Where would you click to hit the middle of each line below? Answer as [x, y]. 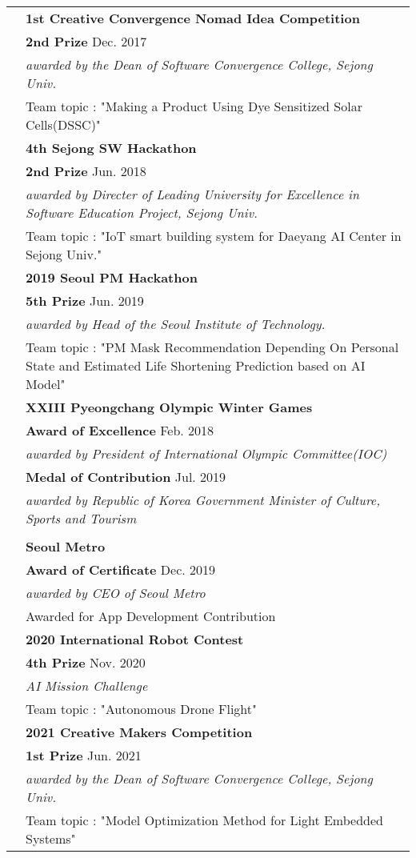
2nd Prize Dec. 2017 [86, 41]
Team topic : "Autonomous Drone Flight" [141, 709]
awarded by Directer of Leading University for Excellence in [192, 194]
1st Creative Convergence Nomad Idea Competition [193, 18]
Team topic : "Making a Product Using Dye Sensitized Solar [194, 106]
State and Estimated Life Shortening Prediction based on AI [196, 365]
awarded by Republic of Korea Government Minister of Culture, [203, 500]
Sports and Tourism [81, 518]
